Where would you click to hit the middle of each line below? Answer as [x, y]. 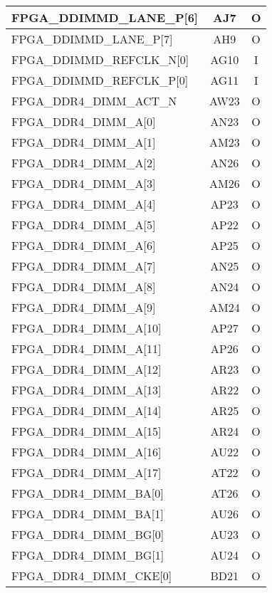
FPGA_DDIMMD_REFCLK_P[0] [100, 80]
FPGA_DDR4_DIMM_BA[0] [88, 493]
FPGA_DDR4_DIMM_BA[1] [88, 514]
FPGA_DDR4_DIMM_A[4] [84, 204]
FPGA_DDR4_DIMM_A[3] [84, 183]
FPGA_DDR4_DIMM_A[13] [87, 390]
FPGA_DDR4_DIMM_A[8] [84, 287]
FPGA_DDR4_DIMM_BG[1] [88, 555]
